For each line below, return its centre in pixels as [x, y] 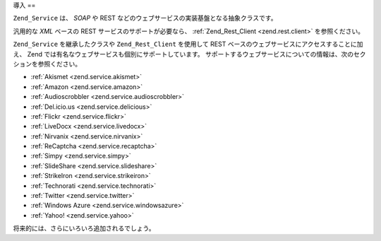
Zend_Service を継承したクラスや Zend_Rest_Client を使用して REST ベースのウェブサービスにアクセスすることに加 [188, 44]
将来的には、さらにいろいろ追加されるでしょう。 [84, 228]
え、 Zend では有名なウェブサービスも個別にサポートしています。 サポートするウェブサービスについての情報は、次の [183, 54]
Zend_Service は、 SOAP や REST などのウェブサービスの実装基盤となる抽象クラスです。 [145, 18]
